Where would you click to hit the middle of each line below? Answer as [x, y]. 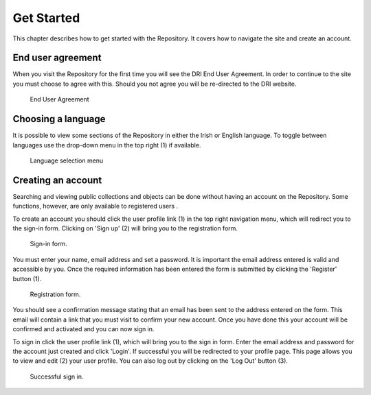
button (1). [27, 278]
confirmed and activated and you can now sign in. [83, 329]
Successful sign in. [57, 376]
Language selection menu [67, 160]
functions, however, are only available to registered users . [95, 206]
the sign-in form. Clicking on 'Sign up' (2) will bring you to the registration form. [125, 228]
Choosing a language [59, 119]
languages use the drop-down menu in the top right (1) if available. [107, 145]
